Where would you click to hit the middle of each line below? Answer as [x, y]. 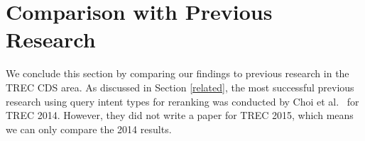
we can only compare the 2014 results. [89, 129]
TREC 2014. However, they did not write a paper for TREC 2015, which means [180, 115]
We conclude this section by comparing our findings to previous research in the [178, 73]
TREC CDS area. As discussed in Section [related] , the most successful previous [180, 87]
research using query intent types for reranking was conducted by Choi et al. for [182, 101]
